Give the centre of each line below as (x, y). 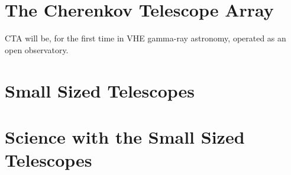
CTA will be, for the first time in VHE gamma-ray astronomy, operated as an (145, 38)
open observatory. (37, 49)
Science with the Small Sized (125, 136)
